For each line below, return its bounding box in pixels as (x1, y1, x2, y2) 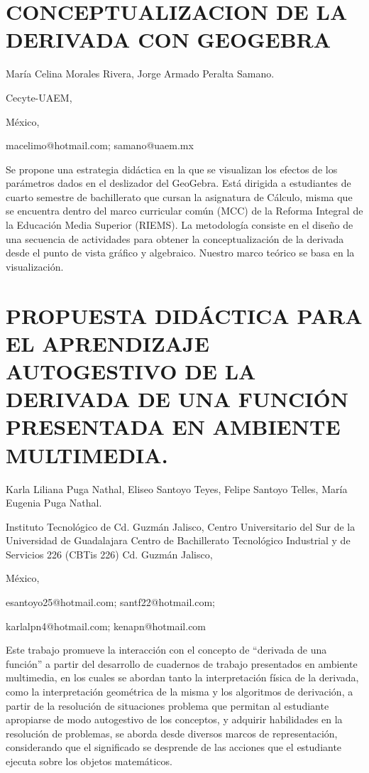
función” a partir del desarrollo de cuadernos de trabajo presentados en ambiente (6, 656, 358, 671)
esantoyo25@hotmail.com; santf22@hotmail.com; (6, 595, 215, 610)
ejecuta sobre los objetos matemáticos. (6, 754, 172, 768)
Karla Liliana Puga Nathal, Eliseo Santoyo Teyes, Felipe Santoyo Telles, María (6, 481, 348, 496)
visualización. (6, 259, 64, 274)
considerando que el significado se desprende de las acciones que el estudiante (6, 740, 342, 755)
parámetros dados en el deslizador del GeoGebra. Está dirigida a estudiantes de (6, 175, 351, 190)
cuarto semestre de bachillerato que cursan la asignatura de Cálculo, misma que (6, 189, 353, 204)
